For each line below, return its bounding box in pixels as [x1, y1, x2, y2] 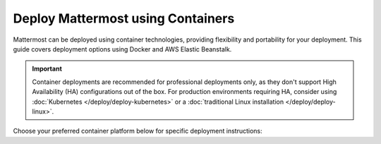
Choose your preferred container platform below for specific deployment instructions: [13, 127, 262, 136]
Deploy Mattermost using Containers [13, 11, 235, 26]
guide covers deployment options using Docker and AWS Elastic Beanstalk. [13, 44, 232, 53]
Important [32, 64, 63, 73]
